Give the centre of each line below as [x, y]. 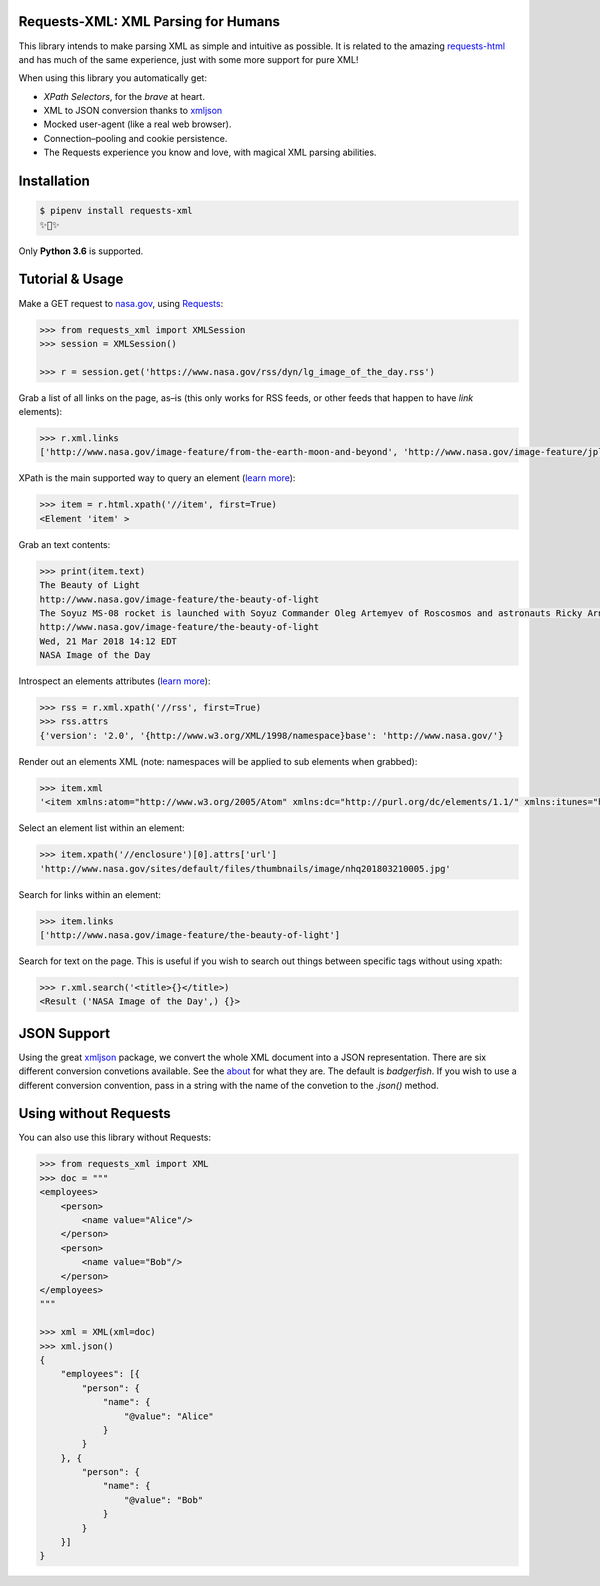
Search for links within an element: [90, 894]
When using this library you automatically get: [112, 78]
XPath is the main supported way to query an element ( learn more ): [157, 478]
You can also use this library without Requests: [115, 1137]
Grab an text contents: [64, 544]
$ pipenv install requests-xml [116, 211]
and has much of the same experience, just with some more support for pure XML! [188, 59]
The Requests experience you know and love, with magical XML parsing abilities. [210, 152]
